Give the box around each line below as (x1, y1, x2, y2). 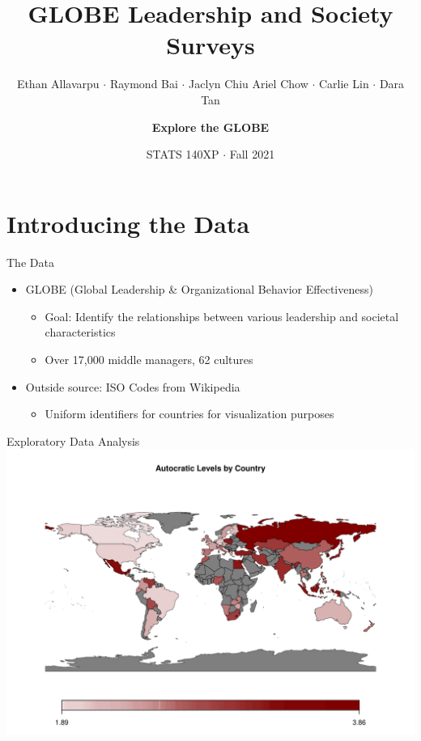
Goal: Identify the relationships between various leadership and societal (45, 307, 399, 324)
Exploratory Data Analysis (6, 432, 140, 449)
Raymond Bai (109, 75, 178, 92)
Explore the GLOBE (151, 118, 270, 135)
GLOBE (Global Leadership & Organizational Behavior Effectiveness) (25, 281, 373, 298)
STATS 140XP (146, 146, 219, 163)
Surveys (166, 28, 255, 61)
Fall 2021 (229, 146, 275, 163)
